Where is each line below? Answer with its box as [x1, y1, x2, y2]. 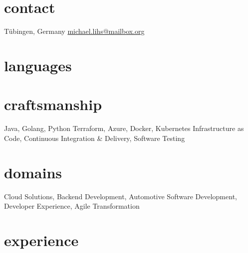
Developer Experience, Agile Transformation [4, 201, 140, 211]
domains [4, 162, 62, 182]
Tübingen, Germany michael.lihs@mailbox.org [4, 26, 145, 36]
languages [4, 55, 72, 75]
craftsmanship [4, 94, 102, 115]
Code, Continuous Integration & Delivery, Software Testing [4, 132, 185, 143]
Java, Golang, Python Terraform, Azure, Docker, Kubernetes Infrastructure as [4, 123, 244, 133]
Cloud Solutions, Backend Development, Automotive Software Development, [4, 191, 237, 201]
